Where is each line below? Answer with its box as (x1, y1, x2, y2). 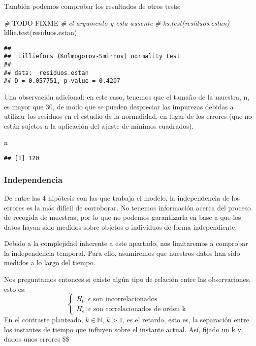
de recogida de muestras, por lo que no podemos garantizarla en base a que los (4, 212, 241, 222)
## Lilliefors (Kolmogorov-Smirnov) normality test (4, 53, 180, 60)
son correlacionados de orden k (93, 305, 186, 312)
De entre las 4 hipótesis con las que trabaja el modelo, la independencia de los (4, 192, 240, 203)
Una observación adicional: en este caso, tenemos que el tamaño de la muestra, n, (4, 92, 250, 102)
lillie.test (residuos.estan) (4, 27, 77, 37)
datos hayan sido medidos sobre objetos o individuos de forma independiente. (4, 221, 237, 232)
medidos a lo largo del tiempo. (4, 257, 96, 268)
